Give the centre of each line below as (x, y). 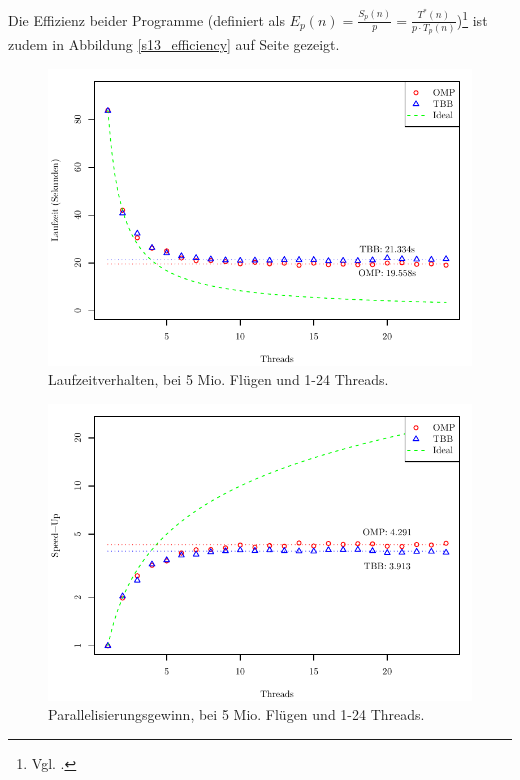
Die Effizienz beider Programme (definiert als (146, 19)
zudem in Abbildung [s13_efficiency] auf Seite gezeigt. (174, 44)
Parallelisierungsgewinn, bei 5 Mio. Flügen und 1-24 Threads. (236, 714)
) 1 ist (472, 18)
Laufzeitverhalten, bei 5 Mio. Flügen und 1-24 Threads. (218, 379)
